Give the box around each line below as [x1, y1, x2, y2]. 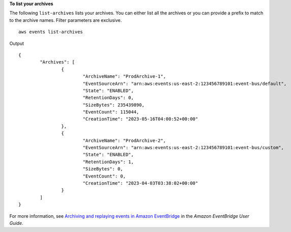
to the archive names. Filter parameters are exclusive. [9, 17, 122, 23]
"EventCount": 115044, [82, 109, 139, 115]
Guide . [9, 220, 23, 226]
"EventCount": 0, [82, 173, 126, 179]
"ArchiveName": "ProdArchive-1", [82, 74, 166, 79]
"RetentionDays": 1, [82, 159, 134, 165]
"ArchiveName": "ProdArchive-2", [82, 137, 166, 143]
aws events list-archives [18, 29, 83, 35]
